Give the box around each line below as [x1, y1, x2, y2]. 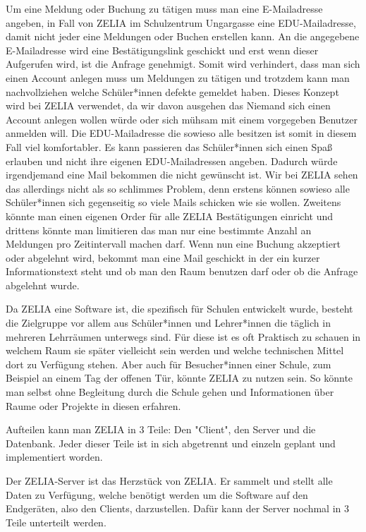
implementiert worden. [6, 449, 103, 464]
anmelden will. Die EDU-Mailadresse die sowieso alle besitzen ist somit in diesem [6, 126, 357, 140]
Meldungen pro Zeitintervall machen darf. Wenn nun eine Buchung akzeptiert [6, 236, 341, 251]
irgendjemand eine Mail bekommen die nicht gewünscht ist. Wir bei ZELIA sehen [6, 167, 358, 182]
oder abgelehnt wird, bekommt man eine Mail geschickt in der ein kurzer [6, 250, 320, 265]
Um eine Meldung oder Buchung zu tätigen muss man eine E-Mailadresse [6, 1, 323, 16]
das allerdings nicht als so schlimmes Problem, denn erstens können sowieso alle [6, 181, 350, 195]
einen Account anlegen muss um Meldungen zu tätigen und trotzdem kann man [6, 70, 350, 85]
